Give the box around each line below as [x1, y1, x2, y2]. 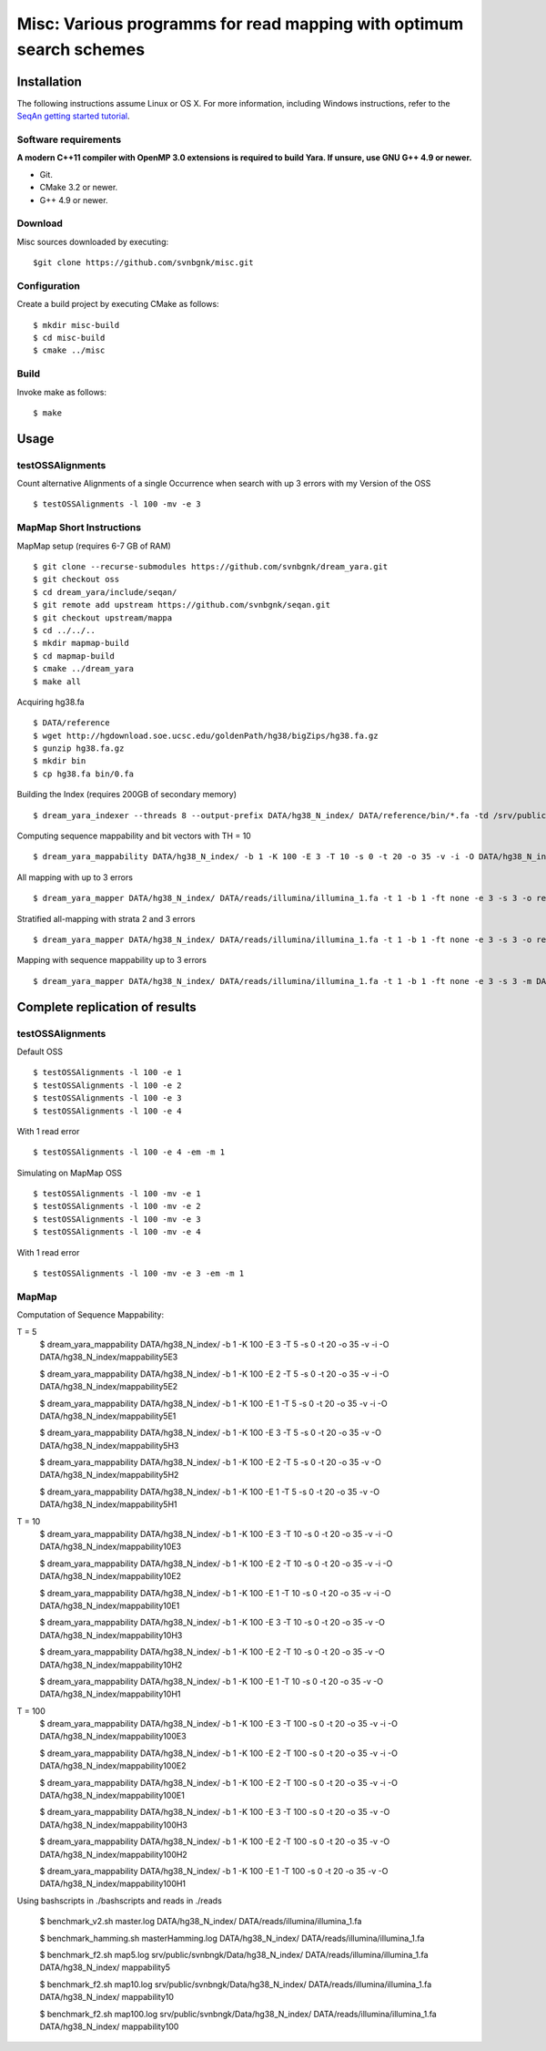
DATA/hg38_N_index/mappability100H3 [39, 1819, 188, 1831]
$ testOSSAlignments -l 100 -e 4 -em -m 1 [33, 1147, 226, 1157]
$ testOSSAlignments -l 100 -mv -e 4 [33, 1226, 202, 1237]
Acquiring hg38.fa [16, 696, 86, 707]
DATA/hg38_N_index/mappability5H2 [39, 1470, 179, 1481]
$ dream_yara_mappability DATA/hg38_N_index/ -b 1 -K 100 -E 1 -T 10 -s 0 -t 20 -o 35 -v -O [39, 1676, 384, 1687]
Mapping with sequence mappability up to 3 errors [16, 955, 207, 966]
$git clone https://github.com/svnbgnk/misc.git [33, 258, 254, 268]
